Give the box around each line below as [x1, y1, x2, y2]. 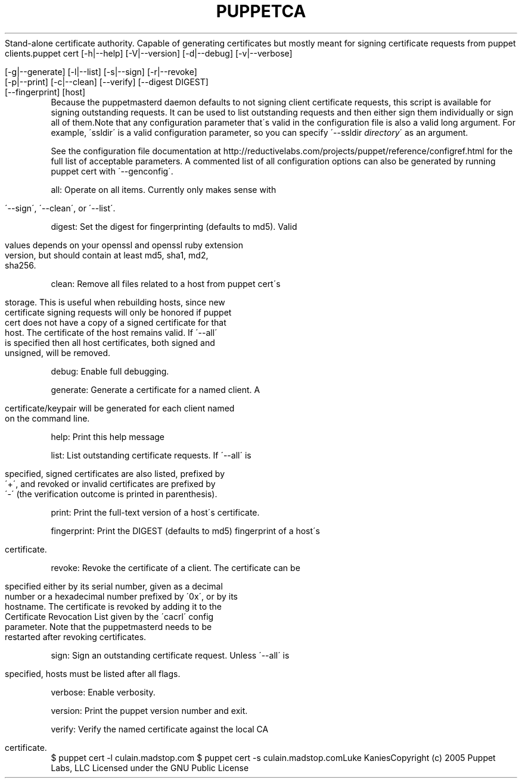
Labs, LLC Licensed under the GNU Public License [51, 762, 249, 773]
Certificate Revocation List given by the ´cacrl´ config [5, 611, 214, 622]
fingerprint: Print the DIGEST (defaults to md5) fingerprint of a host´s [51, 525, 320, 536]
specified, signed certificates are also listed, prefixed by [5, 468, 225, 479]
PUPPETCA [216, 1, 306, 21]
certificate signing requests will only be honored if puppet [5, 307, 232, 317]
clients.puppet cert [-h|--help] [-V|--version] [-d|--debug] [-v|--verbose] [5, 48, 293, 58]
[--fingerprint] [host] [5, 86, 86, 97]
